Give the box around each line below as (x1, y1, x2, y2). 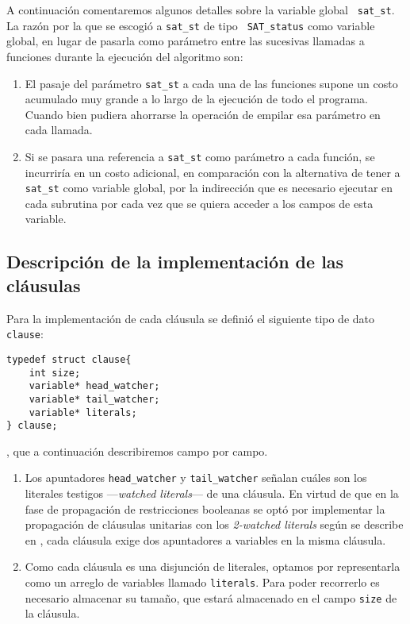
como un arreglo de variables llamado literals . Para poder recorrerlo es (25, 574, 380, 591)
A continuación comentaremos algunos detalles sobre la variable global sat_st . (6, 2, 395, 17)
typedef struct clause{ (6, 353, 132, 365)
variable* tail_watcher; (29, 393, 160, 405)
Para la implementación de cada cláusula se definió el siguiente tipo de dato (6, 310, 375, 326)
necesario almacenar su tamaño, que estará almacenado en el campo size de (25, 589, 397, 606)
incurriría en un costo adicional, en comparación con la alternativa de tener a (25, 164, 400, 180)
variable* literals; (29, 406, 137, 418)
